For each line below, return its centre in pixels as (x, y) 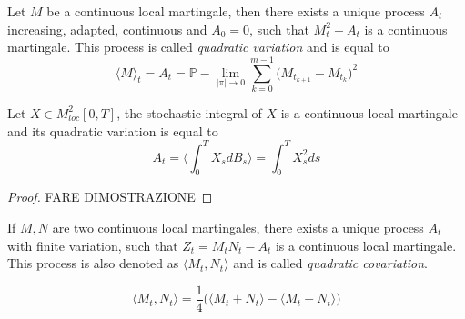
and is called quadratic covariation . (330, 263)
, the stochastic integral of (189, 112)
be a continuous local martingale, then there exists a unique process (236, 11)
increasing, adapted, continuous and (107, 29)
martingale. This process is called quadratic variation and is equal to (198, 47)
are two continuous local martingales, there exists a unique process (238, 227)
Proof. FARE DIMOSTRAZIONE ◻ (110, 197)
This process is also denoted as (93, 263)
